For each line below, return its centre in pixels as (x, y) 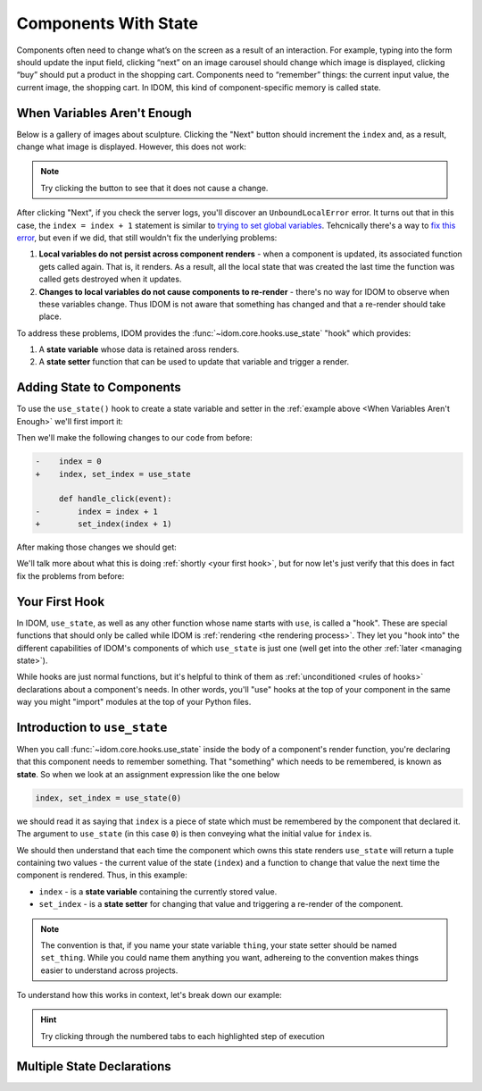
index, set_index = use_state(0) (108, 798)
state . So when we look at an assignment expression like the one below (148, 774)
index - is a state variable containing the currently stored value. (158, 891)
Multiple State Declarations (94, 1066)
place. (50, 316)
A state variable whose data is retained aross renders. (139, 349)
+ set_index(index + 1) (104, 524)
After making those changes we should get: (97, 547)
